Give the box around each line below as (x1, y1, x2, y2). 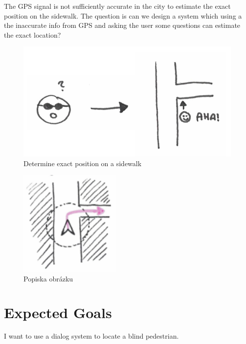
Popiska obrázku (23, 274, 73, 284)
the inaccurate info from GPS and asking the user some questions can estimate (4, 20, 241, 30)
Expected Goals (4, 302, 112, 322)
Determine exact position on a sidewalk (23, 158, 142, 168)
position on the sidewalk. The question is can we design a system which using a (4, 10, 242, 21)
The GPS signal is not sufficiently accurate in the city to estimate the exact (4, 1, 231, 11)
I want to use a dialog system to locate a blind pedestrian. (4, 330, 179, 341)
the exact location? (4, 29, 61, 40)
